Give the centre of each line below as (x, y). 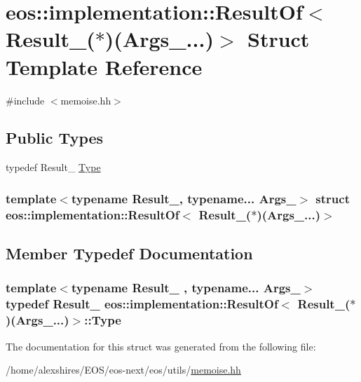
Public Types (55, 138)
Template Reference (104, 66)
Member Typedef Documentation (129, 253)
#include (25, 100)
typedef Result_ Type (53, 167)
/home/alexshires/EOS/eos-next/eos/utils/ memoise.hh (123, 370)
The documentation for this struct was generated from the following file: (161, 346)
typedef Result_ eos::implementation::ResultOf (142, 304)
